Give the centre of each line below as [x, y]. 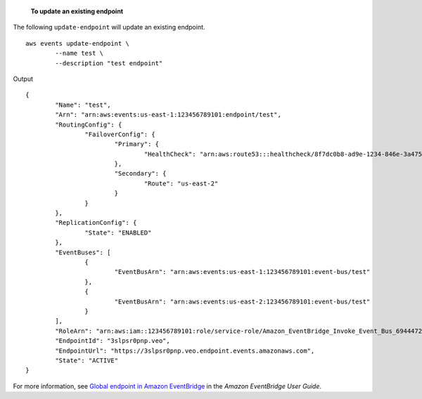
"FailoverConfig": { [120, 134]
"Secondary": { [140, 174]
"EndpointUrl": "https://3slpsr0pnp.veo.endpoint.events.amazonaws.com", [185, 351]
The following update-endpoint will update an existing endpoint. [109, 27]
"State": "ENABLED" [118, 233]
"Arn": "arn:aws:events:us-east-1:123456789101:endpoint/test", [168, 115]
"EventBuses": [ [83, 252]
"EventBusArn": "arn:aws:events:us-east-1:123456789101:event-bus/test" [242, 272]
